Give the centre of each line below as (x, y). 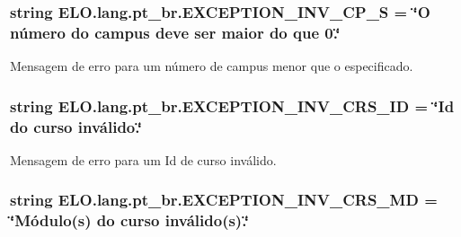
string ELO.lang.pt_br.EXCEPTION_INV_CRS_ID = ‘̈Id (232, 105)
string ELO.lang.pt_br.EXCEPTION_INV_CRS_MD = (224, 200)
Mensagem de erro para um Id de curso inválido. (143, 159)
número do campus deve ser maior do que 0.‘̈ (175, 32)
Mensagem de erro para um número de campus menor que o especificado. (212, 66)
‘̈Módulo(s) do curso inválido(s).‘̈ (130, 220)
